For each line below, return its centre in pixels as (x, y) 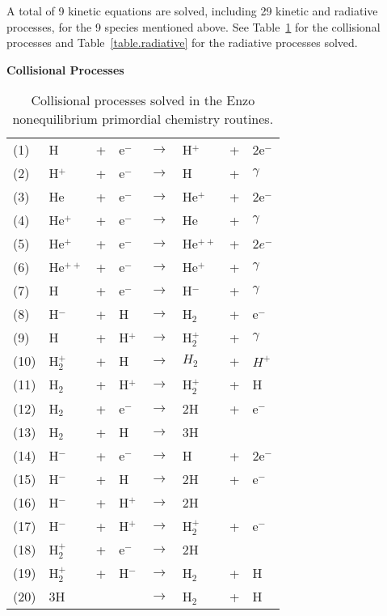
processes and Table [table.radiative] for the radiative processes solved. (182, 42)
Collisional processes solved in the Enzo (143, 100)
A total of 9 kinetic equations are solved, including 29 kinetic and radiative (192, 11)
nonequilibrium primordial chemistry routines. (143, 119)
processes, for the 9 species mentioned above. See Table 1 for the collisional (193, 26)
